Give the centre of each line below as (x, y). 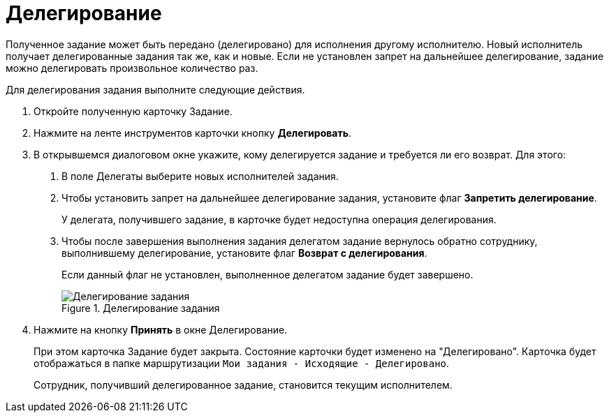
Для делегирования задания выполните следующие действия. (155, 89)
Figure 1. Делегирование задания (141, 308)
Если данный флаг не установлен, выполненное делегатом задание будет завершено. (267, 274)
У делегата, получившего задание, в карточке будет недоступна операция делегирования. (279, 219)
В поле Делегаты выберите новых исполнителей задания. (200, 176)
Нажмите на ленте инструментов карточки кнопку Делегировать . (192, 133)
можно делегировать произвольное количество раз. (132, 68)
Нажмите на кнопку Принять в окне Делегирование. (161, 329)
